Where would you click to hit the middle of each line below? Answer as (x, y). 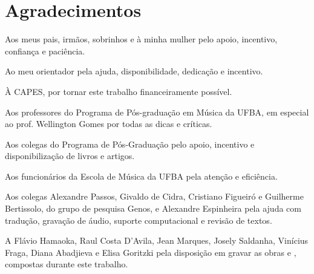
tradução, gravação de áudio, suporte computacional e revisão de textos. (139, 220)
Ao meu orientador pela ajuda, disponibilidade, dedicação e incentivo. (134, 71)
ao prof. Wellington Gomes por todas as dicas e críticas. (109, 124)
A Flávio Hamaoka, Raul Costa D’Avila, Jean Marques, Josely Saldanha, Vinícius (157, 240)
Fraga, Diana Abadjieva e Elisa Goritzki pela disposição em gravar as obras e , (151, 252)
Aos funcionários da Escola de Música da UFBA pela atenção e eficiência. (141, 176)
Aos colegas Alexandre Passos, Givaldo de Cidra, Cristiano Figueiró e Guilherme (154, 196)
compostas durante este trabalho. (67, 264)
